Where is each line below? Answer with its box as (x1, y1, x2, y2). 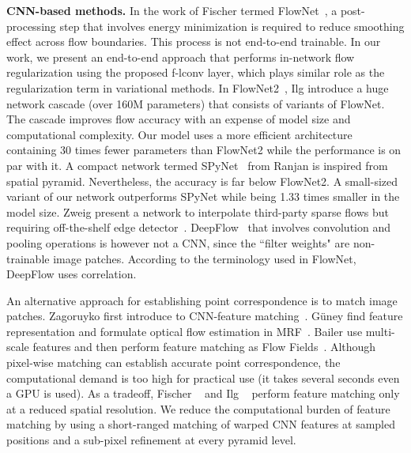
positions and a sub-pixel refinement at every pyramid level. (6, 432, 296, 448)
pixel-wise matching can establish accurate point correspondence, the (6, 354, 341, 371)
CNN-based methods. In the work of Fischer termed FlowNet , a (6, 2, 337, 18)
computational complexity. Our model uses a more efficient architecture (6, 126, 353, 142)
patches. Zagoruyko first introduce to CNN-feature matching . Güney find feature (6, 308, 403, 324)
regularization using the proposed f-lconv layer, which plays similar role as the (6, 64, 385, 81)
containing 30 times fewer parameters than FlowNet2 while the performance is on (6, 142, 402, 158)
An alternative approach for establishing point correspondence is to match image (6, 292, 398, 308)
